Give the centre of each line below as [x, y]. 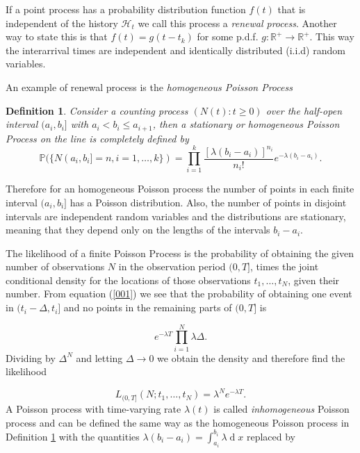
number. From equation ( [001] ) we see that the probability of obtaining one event [179, 294]
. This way [332, 36]
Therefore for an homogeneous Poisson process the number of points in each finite [180, 189]
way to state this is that [57, 36]
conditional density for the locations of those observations [128, 280]
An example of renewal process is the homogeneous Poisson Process [149, 87]
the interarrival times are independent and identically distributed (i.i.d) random [175, 50]
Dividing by [31, 357]
